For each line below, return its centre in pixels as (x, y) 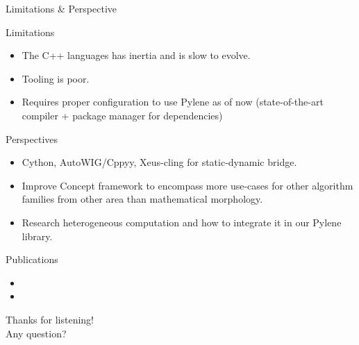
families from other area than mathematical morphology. (142, 199)
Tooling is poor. (56, 78)
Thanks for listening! (50, 319)
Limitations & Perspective (61, 8)
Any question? (36, 333)
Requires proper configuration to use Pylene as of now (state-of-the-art (173, 102)
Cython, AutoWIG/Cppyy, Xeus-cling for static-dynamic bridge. (159, 162)
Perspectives (32, 138)
